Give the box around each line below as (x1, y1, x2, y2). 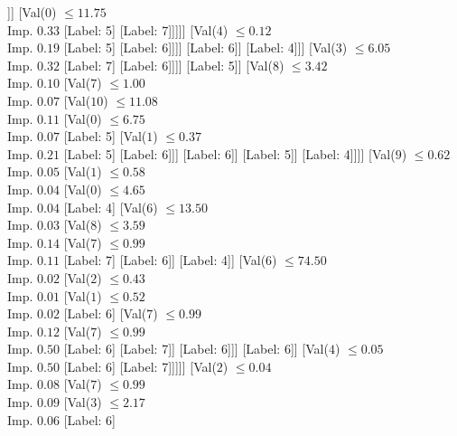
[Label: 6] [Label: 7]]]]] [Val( (63, 356, 217, 375)
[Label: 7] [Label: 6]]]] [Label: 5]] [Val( (63, 55, 273, 74)
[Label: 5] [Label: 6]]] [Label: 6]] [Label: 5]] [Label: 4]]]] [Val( (63, 144, 396, 163)
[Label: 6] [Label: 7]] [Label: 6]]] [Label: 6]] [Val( (63, 339, 329, 358)
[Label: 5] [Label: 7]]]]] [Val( (63, 20, 217, 39)
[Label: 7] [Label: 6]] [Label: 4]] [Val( (63, 251, 266, 270)
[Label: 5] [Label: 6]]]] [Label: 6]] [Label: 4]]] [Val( (63, 38, 336, 57)
